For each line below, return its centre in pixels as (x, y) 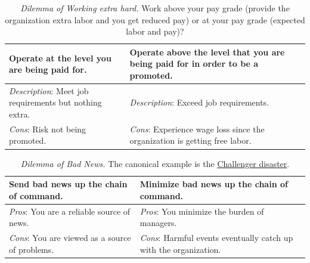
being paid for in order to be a (194, 64)
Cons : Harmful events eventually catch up (216, 237)
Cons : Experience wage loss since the (197, 129)
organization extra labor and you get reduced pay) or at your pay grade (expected (155, 19)
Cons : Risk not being (48, 129)
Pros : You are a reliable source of (70, 211)
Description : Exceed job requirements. (199, 102)
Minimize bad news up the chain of (214, 184)
